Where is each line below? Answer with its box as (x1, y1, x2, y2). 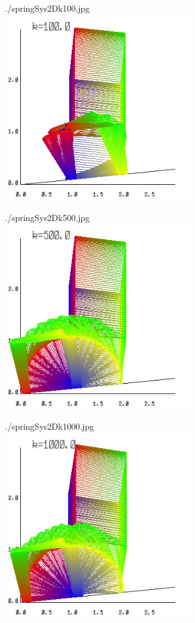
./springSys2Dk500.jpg (5, 211, 90, 223)
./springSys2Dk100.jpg (5, 2, 90, 14)
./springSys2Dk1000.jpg (5, 420, 94, 433)
